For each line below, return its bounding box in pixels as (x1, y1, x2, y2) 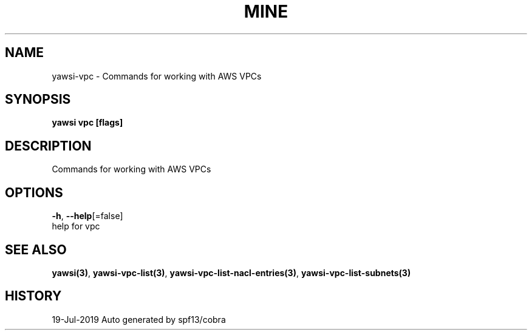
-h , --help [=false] (52, 211, 123, 222)
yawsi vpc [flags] (52, 117, 123, 128)
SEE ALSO (5, 242, 67, 257)
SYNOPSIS (5, 92, 71, 107)
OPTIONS (5, 184, 63, 200)
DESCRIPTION (5, 138, 92, 154)
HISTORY (5, 288, 62, 304)
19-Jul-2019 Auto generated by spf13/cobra (52, 314, 226, 325)
